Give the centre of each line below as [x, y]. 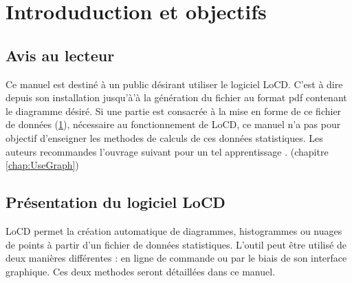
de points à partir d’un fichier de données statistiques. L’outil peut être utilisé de [176, 244]
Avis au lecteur [60, 55]
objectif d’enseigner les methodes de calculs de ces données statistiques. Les [164, 137]
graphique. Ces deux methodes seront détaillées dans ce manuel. [141, 271]
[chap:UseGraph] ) [42, 165]
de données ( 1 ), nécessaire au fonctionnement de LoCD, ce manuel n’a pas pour [173, 124]
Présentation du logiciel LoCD [115, 202]
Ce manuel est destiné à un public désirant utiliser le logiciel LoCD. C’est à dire [174, 84]
